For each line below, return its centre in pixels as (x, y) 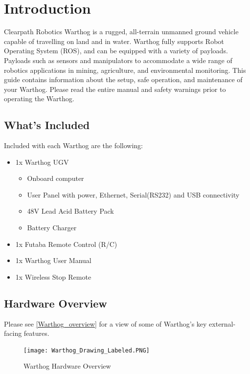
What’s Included (47, 125)
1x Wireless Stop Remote (53, 276)
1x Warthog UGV (42, 162)
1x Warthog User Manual (53, 260)
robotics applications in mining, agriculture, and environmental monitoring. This (125, 70)
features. (36, 333)
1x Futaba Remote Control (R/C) (66, 244)
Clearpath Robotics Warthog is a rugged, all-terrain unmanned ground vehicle (121, 32)
